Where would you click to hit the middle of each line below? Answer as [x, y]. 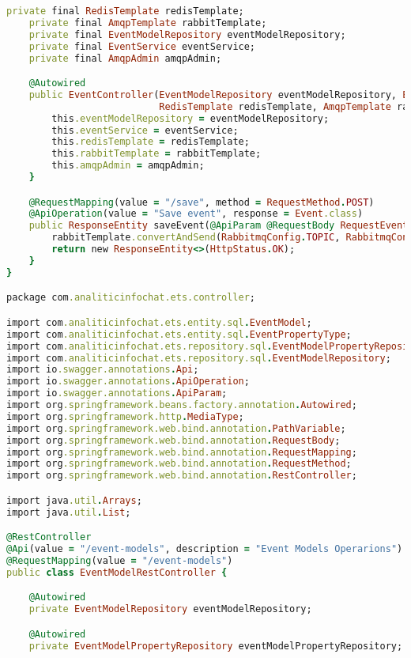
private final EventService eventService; [142, 46]
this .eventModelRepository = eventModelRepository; [190, 118]
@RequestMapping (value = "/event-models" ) [120, 560]
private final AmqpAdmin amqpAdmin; [125, 58]
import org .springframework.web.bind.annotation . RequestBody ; [173, 440]
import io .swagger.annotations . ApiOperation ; [128, 382]
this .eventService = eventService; [145, 130]
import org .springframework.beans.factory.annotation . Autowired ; [182, 405]
